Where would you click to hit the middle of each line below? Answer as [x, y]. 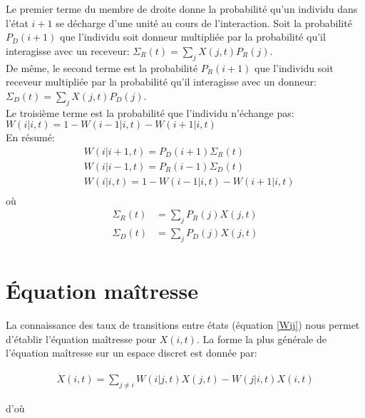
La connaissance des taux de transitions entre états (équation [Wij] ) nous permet [183, 325]
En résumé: [30, 137]
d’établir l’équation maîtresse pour [81, 338]
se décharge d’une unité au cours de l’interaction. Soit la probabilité [204, 22]
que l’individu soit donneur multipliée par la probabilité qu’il [193, 37]
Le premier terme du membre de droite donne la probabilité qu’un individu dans [182, 9]
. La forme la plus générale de [261, 338]
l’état [17, 22]
